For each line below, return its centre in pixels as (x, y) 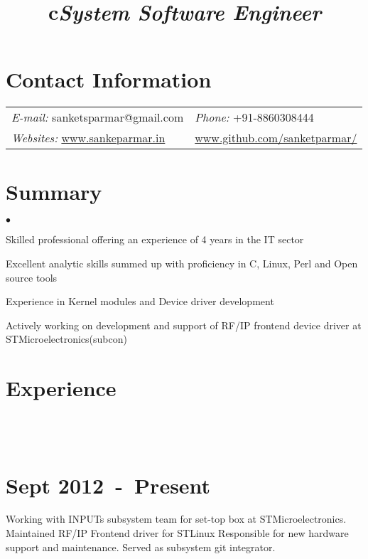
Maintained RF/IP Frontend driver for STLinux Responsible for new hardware (177, 533)
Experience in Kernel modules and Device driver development (140, 301)
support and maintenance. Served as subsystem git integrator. (141, 547)
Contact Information (109, 79)
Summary (54, 191)
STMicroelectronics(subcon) (66, 339)
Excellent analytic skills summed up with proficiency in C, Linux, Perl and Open (182, 263)
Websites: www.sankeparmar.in (88, 138)
